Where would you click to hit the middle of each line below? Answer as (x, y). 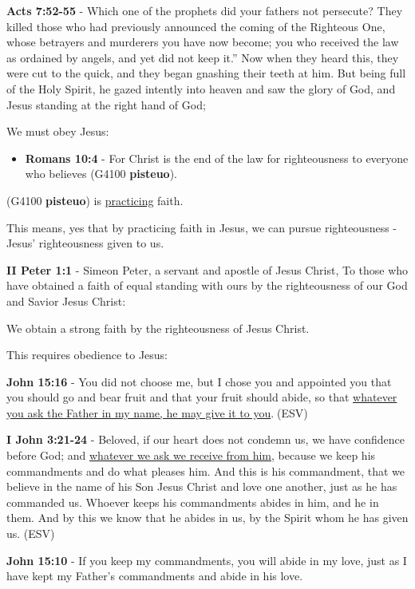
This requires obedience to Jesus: (87, 355)
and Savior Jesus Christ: (66, 300)
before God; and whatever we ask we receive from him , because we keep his (191, 455)
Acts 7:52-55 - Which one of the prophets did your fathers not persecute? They (205, 10)
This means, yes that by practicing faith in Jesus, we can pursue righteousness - (202, 227)
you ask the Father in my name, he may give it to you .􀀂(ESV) (157, 412)
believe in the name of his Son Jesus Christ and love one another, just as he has (202, 486)
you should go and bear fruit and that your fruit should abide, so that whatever (202, 397)
